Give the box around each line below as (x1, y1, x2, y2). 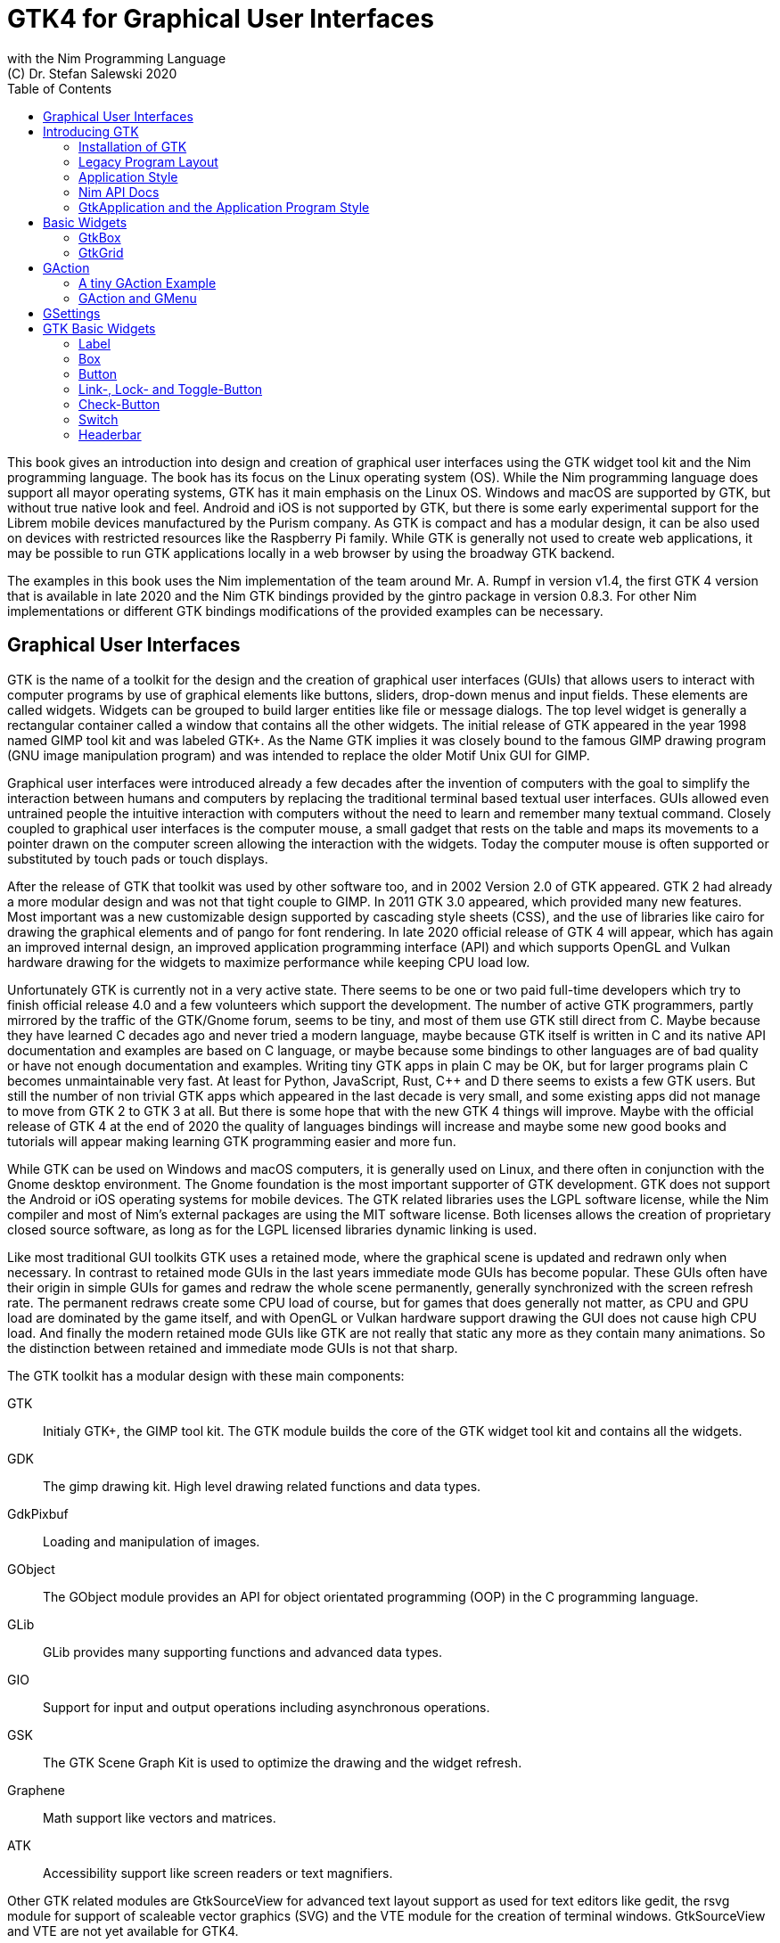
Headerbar (78, 426, 142, 442)
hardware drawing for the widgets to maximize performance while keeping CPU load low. (7, 954, 530, 970)
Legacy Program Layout (78, 153, 218, 169)
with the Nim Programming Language (7, 50, 226, 66)
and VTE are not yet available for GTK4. (7, 1923, 239, 1939)
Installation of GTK (78, 138, 187, 154)
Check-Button (78, 396, 160, 412)
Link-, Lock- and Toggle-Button (78, 381, 263, 397)
